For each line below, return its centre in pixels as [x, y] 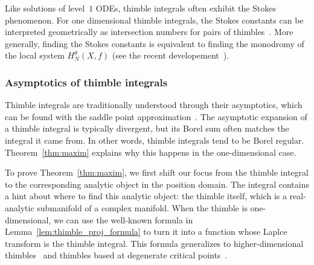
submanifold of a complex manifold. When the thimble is [142, 207]
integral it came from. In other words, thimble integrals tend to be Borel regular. [155, 140]
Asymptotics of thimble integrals [86, 82]
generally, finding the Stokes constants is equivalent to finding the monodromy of [155, 43]
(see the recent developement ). [171, 55]
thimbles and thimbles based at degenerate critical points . [116, 255]
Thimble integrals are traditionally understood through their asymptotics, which [154, 105]
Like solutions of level [45, 8]
